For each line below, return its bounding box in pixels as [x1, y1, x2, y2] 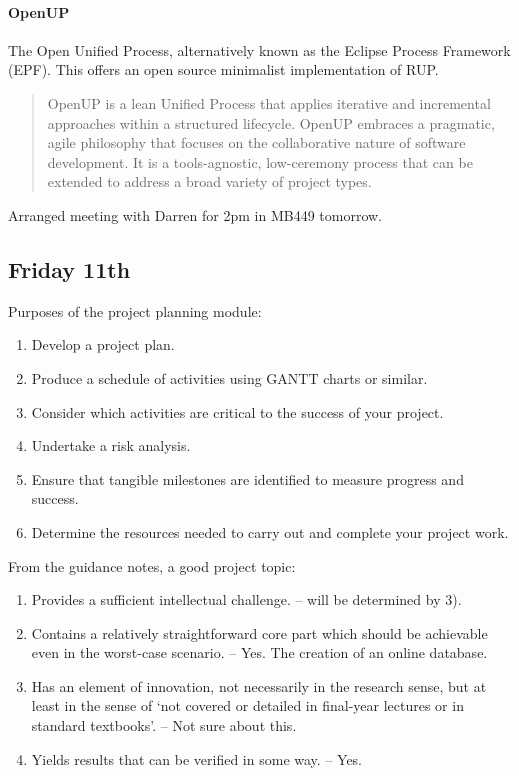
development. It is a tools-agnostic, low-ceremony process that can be [47, 151, 473, 172]
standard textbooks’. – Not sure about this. [31, 715, 297, 736]
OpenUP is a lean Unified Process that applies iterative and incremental [47, 92, 491, 113]
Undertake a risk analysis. [31, 435, 191, 456]
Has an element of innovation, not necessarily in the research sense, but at [31, 675, 487, 696]
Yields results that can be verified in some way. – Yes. [31, 748, 362, 769]
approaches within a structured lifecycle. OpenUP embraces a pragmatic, [47, 112, 495, 133]
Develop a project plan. [31, 334, 175, 355]
